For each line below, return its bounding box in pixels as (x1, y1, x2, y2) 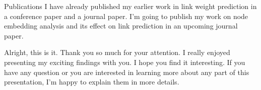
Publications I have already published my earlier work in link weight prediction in (4, 1, 257, 11)
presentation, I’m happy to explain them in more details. (4, 76, 179, 87)
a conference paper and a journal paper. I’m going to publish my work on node (4, 10, 248, 21)
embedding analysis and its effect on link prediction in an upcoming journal (4, 20, 238, 31)
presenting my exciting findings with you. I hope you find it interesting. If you (4, 56, 245, 67)
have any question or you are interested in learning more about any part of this (4, 66, 249, 77)
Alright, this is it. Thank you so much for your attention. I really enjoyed (4, 47, 230, 57)
